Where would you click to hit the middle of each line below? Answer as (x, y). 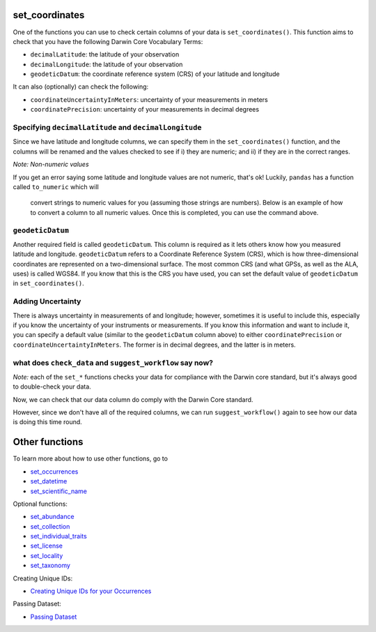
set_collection (50, 526)
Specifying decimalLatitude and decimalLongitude (107, 128)
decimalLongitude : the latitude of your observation (107, 64)
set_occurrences (54, 472)
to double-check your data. (52, 386)
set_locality (47, 555)
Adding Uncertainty (47, 301)
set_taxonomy (50, 566)
